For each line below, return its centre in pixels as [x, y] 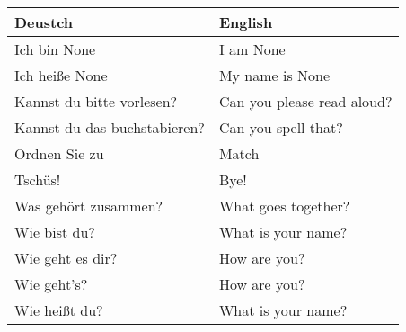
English [246, 22]
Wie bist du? [55, 232]
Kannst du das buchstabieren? [110, 127]
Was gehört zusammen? [89, 206]
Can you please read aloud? [305, 101]
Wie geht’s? [51, 284]
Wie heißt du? [59, 310]
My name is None [274, 75]
